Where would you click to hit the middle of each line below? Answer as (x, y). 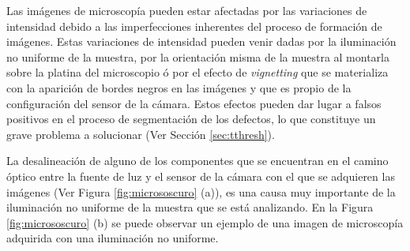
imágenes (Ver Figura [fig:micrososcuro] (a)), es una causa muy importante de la (201, 191)
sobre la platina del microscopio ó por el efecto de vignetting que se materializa (197, 72)
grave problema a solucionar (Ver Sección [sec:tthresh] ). (141, 134)
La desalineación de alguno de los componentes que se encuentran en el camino (197, 161)
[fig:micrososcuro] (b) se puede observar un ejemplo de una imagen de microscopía (205, 222)
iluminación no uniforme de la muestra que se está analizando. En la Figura (190, 207)
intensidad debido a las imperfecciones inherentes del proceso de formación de (194, 26)
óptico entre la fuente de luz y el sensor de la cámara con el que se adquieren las (201, 176)
